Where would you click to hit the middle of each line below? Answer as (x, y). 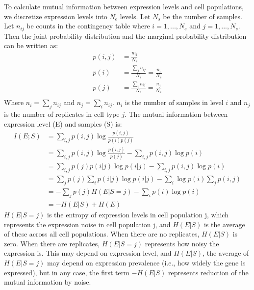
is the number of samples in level (174, 102)
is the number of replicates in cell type (62, 114)
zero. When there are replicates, (52, 243)
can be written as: (31, 45)
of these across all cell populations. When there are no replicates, (102, 234)
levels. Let (135, 16)
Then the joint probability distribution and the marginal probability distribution (125, 36)
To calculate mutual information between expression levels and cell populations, (124, 6)
